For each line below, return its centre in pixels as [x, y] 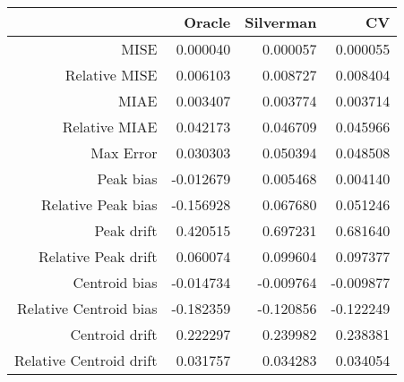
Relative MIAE [110, 127]
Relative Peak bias [99, 204]
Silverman [281, 22]
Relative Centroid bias [87, 308]
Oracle [207, 22]
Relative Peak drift [98, 256]
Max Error [124, 153]
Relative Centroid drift [86, 360]
